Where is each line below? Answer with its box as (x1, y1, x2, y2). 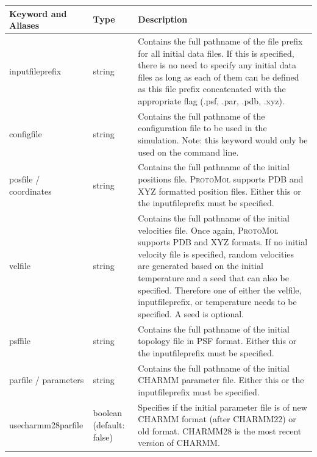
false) (93, 430, 113, 443)
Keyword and (9, 7, 67, 20)
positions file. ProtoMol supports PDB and (138, 172, 304, 185)
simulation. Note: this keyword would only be (138, 133, 308, 146)
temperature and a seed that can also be (138, 271, 289, 284)
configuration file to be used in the (138, 121, 267, 134)
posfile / (9, 172, 40, 185)
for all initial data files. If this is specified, (138, 46, 294, 59)
